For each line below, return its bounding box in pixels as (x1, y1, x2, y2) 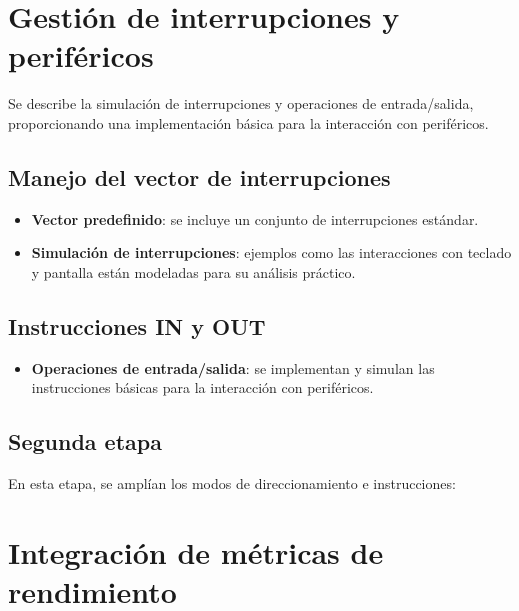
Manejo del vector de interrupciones (8, 161, 391, 192)
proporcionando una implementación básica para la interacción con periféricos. (8, 112, 489, 133)
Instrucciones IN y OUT (8, 310, 266, 341)
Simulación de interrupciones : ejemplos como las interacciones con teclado (31, 242, 512, 263)
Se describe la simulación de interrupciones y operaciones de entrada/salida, (8, 93, 474, 114)
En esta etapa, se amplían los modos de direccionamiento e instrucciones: (8, 473, 456, 494)
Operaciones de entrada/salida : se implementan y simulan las (31, 357, 435, 378)
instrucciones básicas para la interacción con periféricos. (31, 377, 374, 398)
